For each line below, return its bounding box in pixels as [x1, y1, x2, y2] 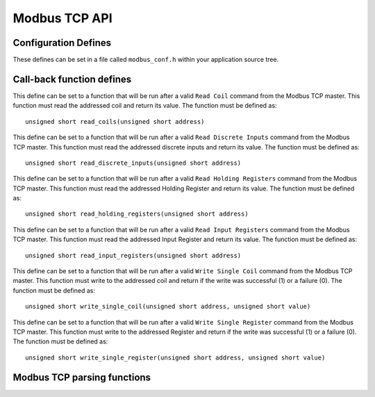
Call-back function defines [12, 73, 132, 85]
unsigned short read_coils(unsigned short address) [25, 118, 205, 125]
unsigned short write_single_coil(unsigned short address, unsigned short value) [25, 302, 311, 311]
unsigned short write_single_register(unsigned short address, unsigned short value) [25, 353, 326, 362]
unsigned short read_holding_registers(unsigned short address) [25, 210, 249, 218]
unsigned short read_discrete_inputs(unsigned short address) [25, 159, 242, 167]
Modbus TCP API [12, 10, 112, 26]
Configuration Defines [12, 37, 112, 49]
